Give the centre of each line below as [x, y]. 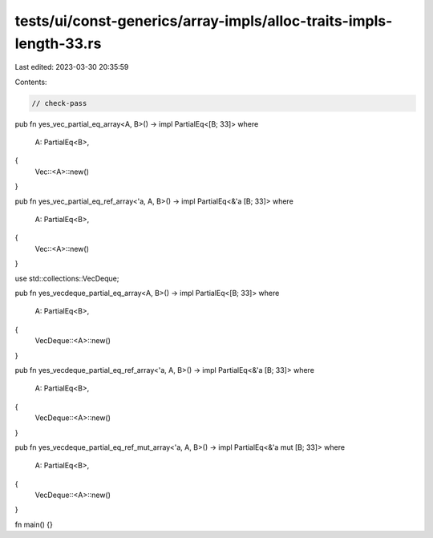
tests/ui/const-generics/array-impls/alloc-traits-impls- [204, 21]
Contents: [31, 82]
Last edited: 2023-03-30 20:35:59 [72, 67]
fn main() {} [34, 524]
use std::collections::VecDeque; [67, 278]
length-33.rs [58, 43]
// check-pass [59, 103]
